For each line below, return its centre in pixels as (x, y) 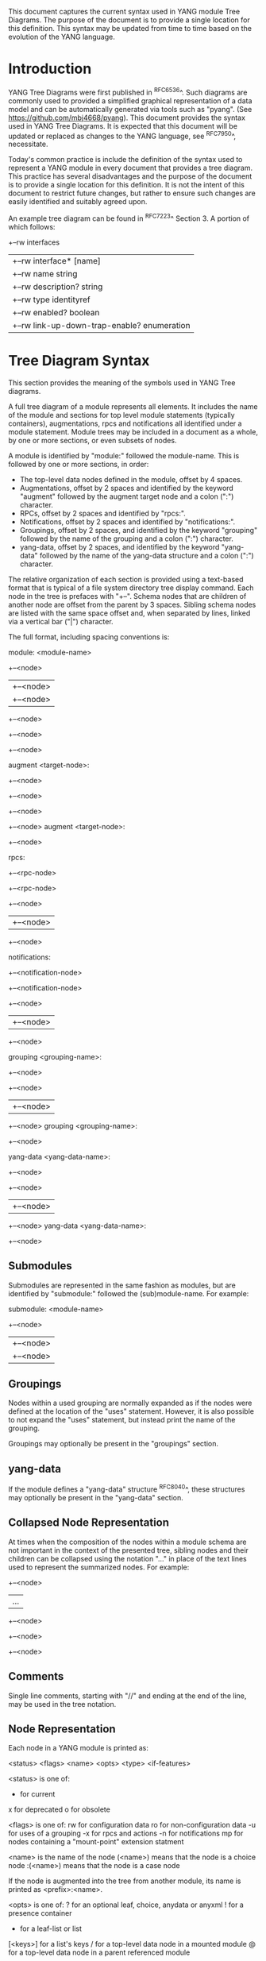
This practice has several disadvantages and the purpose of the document (130, 176)
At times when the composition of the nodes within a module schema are (127, 1542)
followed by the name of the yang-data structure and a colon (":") (146, 555)
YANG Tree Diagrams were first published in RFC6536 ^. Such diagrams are (128, 91)
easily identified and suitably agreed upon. (78, 202)
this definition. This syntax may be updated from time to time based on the (130, 28)
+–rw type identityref (51, 299)
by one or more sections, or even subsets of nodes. (93, 440)
